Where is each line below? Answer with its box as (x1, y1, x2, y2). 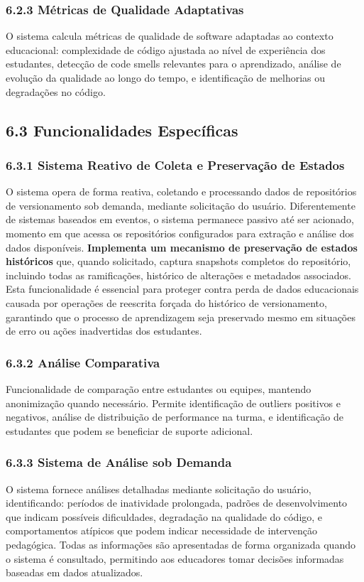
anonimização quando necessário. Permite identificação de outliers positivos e (6, 395, 341, 410)
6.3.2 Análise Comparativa (6, 353, 160, 371)
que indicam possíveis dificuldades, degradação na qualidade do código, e (6, 509, 323, 524)
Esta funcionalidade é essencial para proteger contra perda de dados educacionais (6, 281, 359, 296)
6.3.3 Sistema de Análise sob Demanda (6, 453, 232, 471)
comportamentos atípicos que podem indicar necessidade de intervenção (6, 523, 318, 538)
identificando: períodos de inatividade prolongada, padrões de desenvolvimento (6, 495, 348, 510)
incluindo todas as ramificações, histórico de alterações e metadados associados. (6, 267, 351, 282)
